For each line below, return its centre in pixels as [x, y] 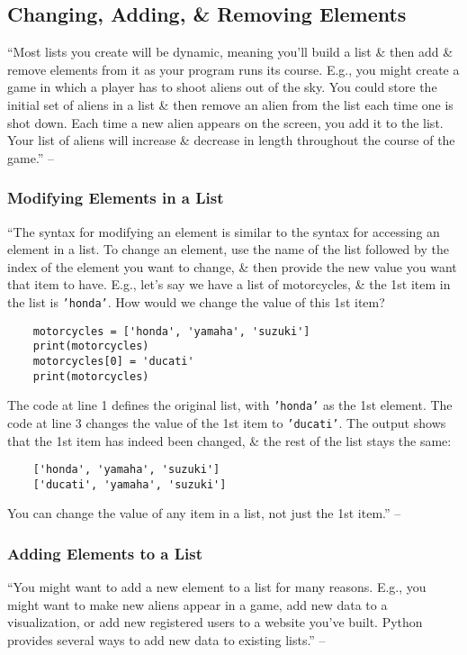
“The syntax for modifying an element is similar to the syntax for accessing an [224, 231]
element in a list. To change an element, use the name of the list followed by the [228, 249]
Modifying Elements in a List [116, 198]
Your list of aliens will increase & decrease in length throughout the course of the [231, 140]
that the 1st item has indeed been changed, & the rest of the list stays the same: [229, 440]
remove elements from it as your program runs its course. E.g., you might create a [233, 69]
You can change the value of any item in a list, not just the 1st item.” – [204, 513]
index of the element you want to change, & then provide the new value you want [232, 266]
